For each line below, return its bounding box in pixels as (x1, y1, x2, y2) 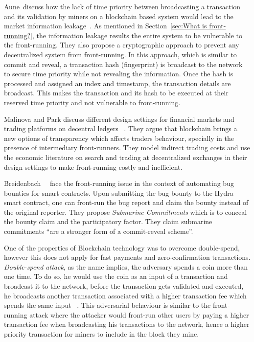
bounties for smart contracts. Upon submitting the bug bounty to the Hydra (4, 187, 233, 198)
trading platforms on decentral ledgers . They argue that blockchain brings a (4, 123, 237, 134)
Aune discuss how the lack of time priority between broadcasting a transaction (4, 1, 241, 11)
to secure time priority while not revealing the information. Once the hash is (4, 68, 233, 79)
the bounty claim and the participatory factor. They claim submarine (4, 216, 212, 227)
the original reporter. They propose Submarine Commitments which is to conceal (4, 206, 247, 217)
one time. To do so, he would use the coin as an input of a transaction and (4, 271, 228, 281)
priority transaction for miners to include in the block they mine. (4, 329, 199, 339)
